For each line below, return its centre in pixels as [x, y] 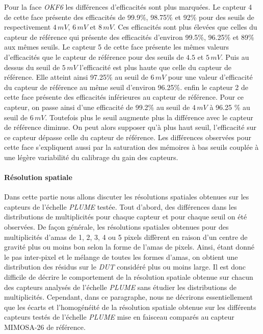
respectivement [28, 27]
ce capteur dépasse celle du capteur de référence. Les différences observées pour [128, 137]
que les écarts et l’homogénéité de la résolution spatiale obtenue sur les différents [130, 307]
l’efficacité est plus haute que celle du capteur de [155, 67]
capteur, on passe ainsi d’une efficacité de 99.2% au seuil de [97, 107]
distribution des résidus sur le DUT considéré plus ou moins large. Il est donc [125, 267]
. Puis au [235, 57]
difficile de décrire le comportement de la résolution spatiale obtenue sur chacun [129, 277]
